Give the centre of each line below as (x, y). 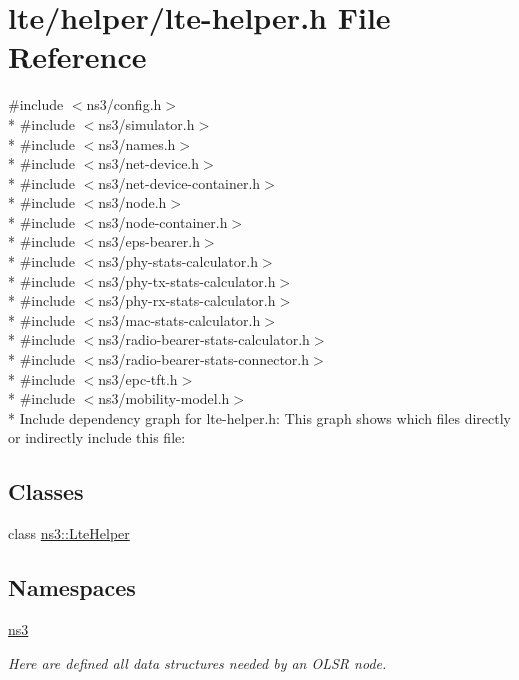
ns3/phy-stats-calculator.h (178, 261)
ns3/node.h (132, 202)
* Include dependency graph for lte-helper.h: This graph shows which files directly (259, 417)
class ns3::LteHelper (69, 533)
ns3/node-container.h (163, 221)
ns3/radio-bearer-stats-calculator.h (204, 339)
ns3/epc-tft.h (138, 378)
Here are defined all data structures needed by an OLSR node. (197, 662)
